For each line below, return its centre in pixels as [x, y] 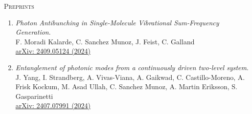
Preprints [19, 6]
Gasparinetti [34, 96]
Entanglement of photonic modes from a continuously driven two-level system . [132, 67]
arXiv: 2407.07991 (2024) [53, 105]
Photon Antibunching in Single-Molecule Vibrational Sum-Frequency [117, 22]
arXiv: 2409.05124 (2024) [53, 51]
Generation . [33, 32]
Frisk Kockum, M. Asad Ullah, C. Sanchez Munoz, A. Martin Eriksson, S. [126, 86]
